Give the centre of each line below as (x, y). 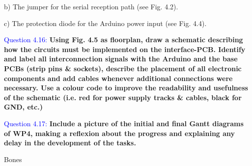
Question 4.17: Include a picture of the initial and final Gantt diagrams (124, 123)
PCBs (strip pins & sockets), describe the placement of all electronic (123, 68)
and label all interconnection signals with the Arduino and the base (121, 59)
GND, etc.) (23, 107)
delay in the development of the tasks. (70, 143)
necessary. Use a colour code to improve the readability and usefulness (126, 88)
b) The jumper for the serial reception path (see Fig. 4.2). (91, 6)
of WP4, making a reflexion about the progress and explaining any (120, 133)
